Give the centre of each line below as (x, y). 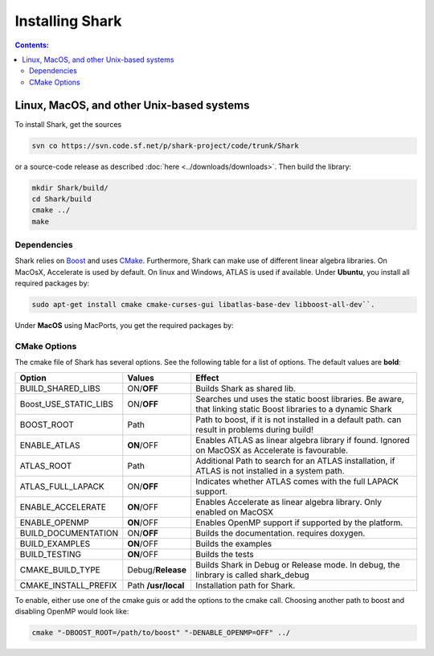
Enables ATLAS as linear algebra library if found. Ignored (303, 440)
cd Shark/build (61, 199)
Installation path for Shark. (246, 585)
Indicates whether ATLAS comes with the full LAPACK (297, 481)
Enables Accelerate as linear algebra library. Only (289, 502)
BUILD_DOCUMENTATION (69, 533)
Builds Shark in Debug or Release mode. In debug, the (298, 564)
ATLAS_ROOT (46, 465)
